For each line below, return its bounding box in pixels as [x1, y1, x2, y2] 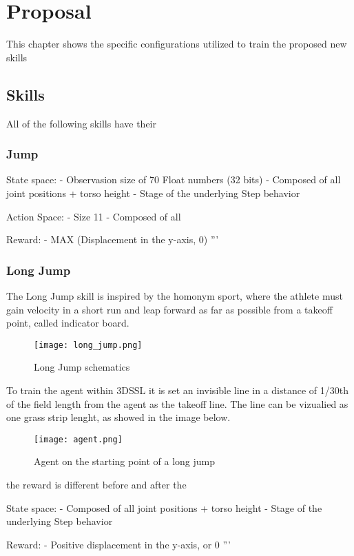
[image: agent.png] [34, 434, 123, 444]
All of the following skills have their [6, 116, 156, 130]
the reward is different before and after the [6, 477, 187, 491]
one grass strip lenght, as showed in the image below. [6, 410, 231, 424]
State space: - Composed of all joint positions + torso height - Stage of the [6, 500, 322, 515]
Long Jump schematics [34, 360, 130, 374]
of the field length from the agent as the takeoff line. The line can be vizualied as [6, 396, 348, 411]
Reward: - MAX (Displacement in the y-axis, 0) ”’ [6, 232, 219, 247]
